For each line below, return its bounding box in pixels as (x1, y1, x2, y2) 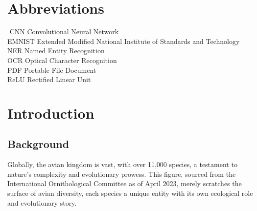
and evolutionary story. (7, 197, 77, 208)
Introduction (7, 103, 94, 123)
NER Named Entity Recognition (7, 45, 105, 56)
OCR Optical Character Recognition (7, 55, 117, 65)
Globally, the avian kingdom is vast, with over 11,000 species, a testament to (7, 159, 237, 169)
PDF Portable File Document (7, 64, 96, 75)
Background (7, 136, 70, 151)
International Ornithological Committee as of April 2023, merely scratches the (7, 178, 242, 189)
